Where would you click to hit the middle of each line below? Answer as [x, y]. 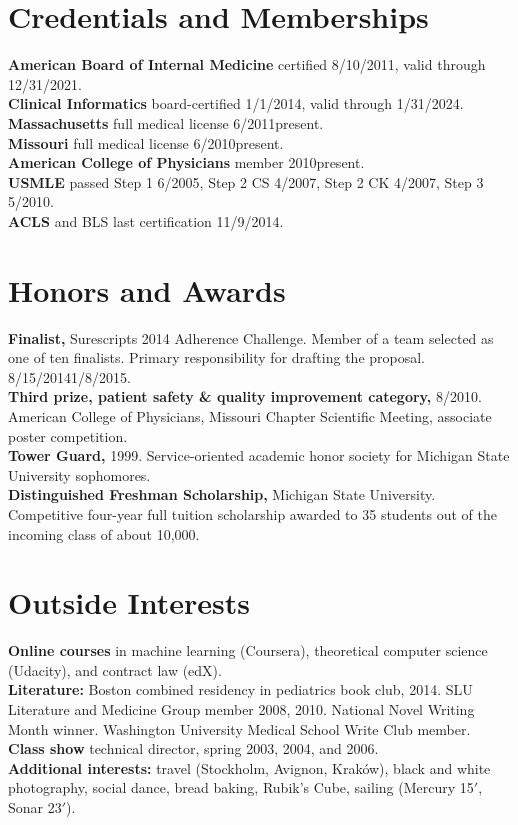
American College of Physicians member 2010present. [186, 162]
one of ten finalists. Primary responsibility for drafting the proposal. [217, 357]
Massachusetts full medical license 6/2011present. [166, 122]
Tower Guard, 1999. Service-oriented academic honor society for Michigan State [259, 455]
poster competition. [68, 435]
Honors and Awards [147, 289]
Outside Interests [129, 602]
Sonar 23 [35, 807]
